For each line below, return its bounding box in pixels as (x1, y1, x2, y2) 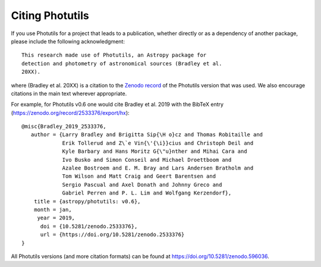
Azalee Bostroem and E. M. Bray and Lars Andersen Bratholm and (62, 165, 254, 172)
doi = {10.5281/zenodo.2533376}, (40, 223, 138, 230)
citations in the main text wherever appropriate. (11, 90, 127, 97)
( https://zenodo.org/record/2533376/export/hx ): (11, 109, 130, 116)
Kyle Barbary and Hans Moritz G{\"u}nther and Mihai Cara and (62, 148, 247, 155)
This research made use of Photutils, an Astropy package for (21, 52, 207, 59)
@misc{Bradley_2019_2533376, (21, 123, 106, 130)
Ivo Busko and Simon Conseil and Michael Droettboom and (62, 156, 232, 163)
